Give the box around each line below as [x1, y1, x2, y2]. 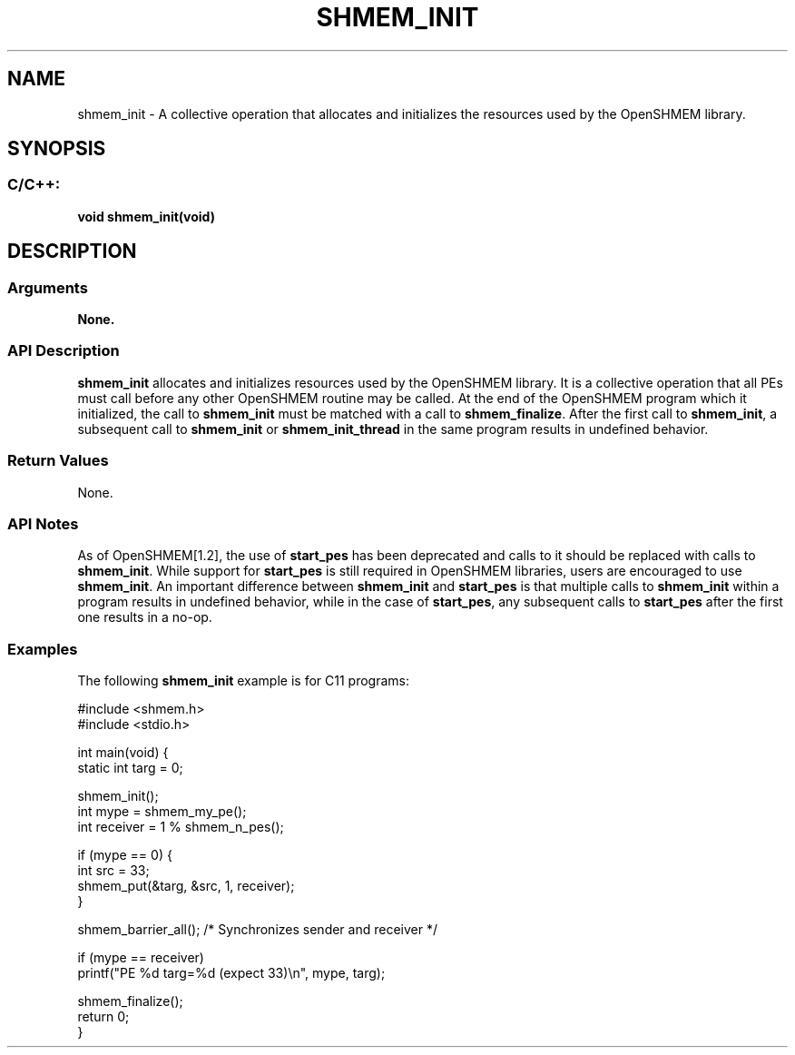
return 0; [77, 1009, 130, 1025]
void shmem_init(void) [77, 208, 215, 224]
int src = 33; [77, 863, 150, 879]
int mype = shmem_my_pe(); [77, 804, 247, 820]
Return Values [7, 451, 109, 470]
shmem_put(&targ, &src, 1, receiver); [77, 878, 295, 894]
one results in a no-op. [77, 609, 212, 626]
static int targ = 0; [77, 760, 183, 776]
